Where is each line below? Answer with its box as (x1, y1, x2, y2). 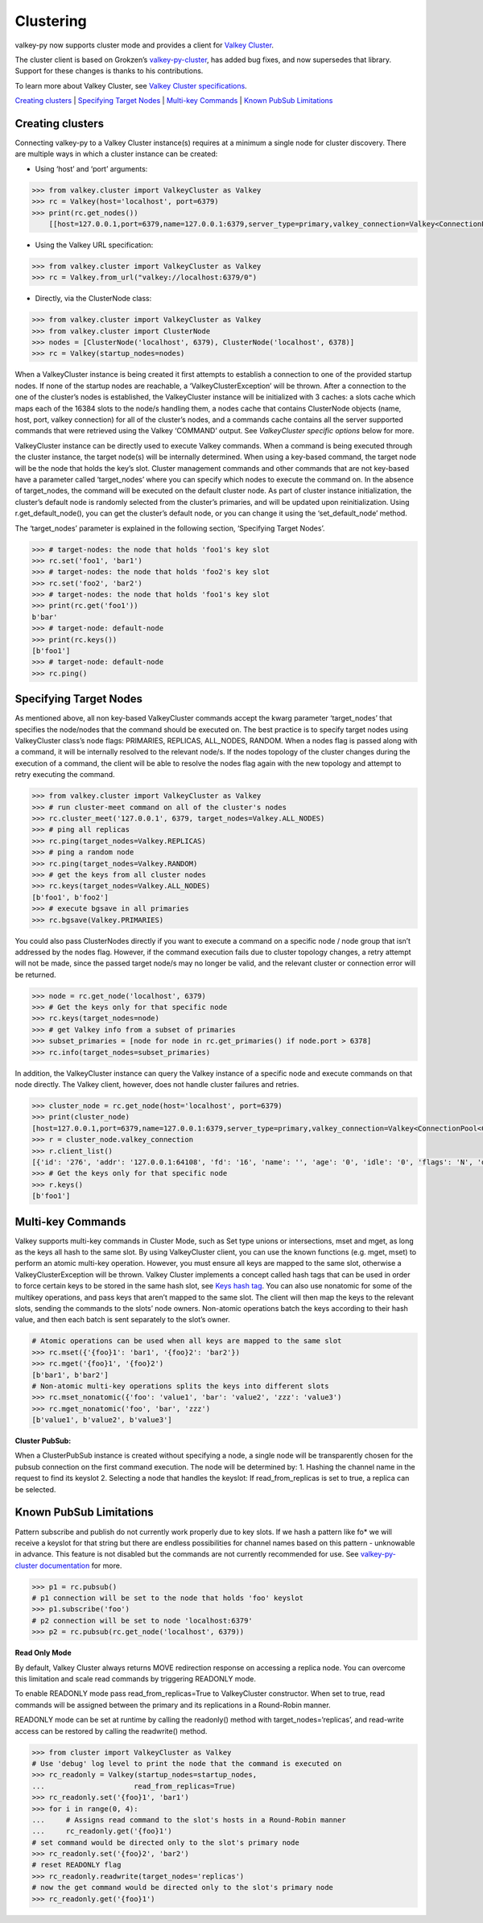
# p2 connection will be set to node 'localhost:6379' (31, 1615, 253, 1625)
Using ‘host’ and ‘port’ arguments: (35, 163, 148, 173)
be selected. (14, 1484, 56, 1494)
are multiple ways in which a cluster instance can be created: (14, 149, 218, 159)
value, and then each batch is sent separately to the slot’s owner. (14, 1315, 230, 1325)
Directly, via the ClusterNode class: (35, 294, 152, 304)
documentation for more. (39, 1561, 122, 1570)
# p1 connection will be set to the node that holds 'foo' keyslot (31, 1594, 304, 1602)
